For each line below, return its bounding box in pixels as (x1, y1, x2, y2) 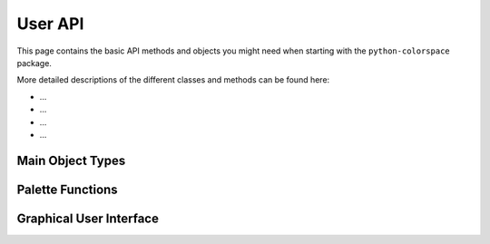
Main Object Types (16, 152, 126, 168)
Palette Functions (16, 181, 118, 197)
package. (16, 57, 52, 68)
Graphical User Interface (16, 210, 159, 226)
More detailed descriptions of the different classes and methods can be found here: (16, 74, 330, 85)
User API (16, 14, 84, 34)
